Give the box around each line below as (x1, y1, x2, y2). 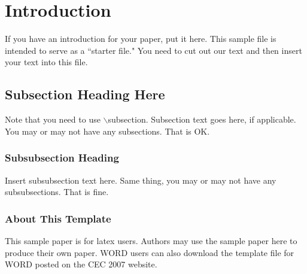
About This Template (5, 211, 111, 226)
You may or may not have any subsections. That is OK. (5, 124, 210, 137)
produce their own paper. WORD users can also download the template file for (5, 246, 294, 258)
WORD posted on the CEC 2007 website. (5, 258, 157, 270)
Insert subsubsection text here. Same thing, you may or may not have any (5, 173, 276, 186)
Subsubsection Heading (5, 150, 119, 165)
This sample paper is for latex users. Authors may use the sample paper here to (5, 234, 297, 246)
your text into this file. (5, 56, 88, 68)
